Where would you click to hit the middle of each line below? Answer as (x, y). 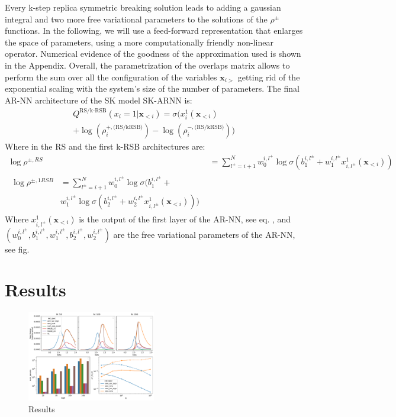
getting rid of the (269, 77)
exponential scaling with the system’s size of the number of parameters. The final (152, 88)
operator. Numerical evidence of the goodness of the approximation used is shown (153, 54)
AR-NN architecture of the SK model (73, 100)
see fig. (17, 249)
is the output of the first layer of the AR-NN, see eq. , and (185, 219)
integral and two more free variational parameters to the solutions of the (136, 19)
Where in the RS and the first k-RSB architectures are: (105, 146)
